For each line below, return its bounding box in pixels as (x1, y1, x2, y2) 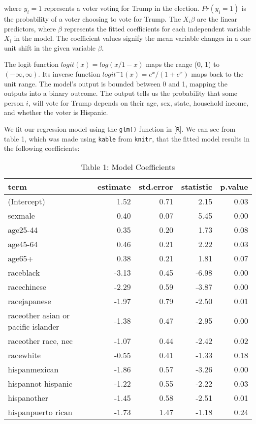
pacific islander (8, 320, 60, 332)
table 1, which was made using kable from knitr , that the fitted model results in (4, 133, 250, 143)
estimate (97, 180, 131, 192)
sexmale (8, 209, 35, 221)
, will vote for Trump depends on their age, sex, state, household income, (28, 97, 249, 108)
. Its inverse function (38, 68, 100, 79)
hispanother (8, 392, 48, 403)
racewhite (8, 349, 41, 361)
